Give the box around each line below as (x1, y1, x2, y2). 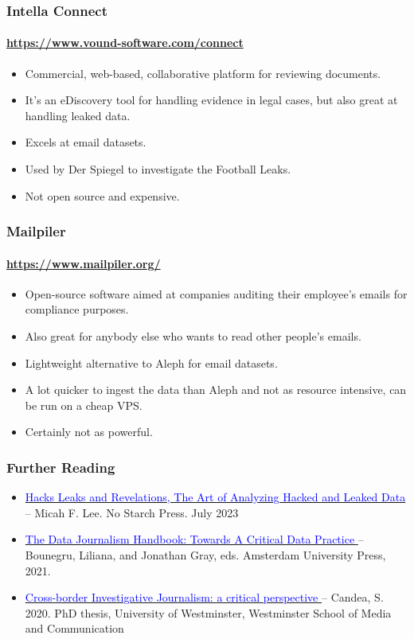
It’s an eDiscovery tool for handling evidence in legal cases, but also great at (25, 92, 398, 108)
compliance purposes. (25, 301, 129, 318)
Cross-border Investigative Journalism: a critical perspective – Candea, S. (25, 589, 384, 606)
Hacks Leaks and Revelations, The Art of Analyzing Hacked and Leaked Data (25, 489, 406, 505)
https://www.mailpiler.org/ (6, 255, 161, 271)
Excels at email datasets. (25, 134, 146, 150)
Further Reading (6, 457, 115, 477)
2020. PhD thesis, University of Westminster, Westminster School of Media (25, 604, 392, 621)
